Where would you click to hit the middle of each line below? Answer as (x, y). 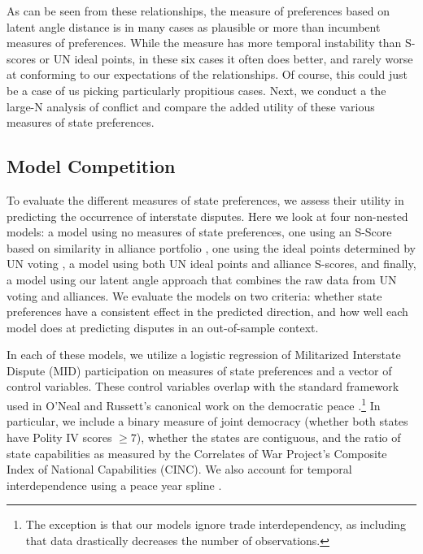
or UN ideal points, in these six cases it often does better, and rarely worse (226, 58)
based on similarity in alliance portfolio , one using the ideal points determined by (211, 247)
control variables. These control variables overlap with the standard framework (203, 386)
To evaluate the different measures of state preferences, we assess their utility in (205, 199)
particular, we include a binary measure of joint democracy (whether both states (207, 421)
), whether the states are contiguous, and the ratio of (268, 437)
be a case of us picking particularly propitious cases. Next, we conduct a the (196, 90)
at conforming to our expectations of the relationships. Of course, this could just (207, 74)
